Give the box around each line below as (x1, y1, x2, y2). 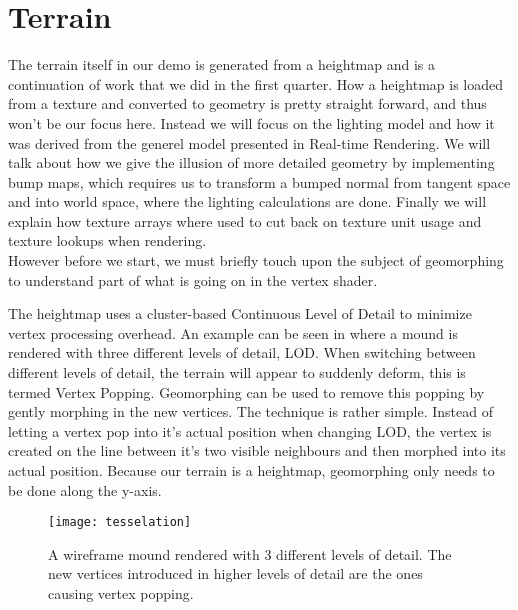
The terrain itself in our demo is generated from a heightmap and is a (8, 54, 436, 75)
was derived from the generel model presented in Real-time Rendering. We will (8, 132, 491, 153)
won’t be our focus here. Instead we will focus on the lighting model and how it (8, 112, 495, 133)
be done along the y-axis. (8, 479, 162, 500)
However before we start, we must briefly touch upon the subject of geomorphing (8, 250, 504, 271)
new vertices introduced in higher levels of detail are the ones (48, 563, 423, 584)
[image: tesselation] (48, 515, 192, 530)
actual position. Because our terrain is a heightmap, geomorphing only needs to (8, 460, 495, 480)
